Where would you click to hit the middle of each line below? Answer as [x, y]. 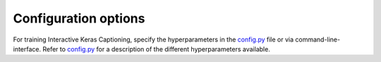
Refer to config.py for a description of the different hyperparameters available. [157, 49]
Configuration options [79, 18]
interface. [27, 49]
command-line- [318, 39]
